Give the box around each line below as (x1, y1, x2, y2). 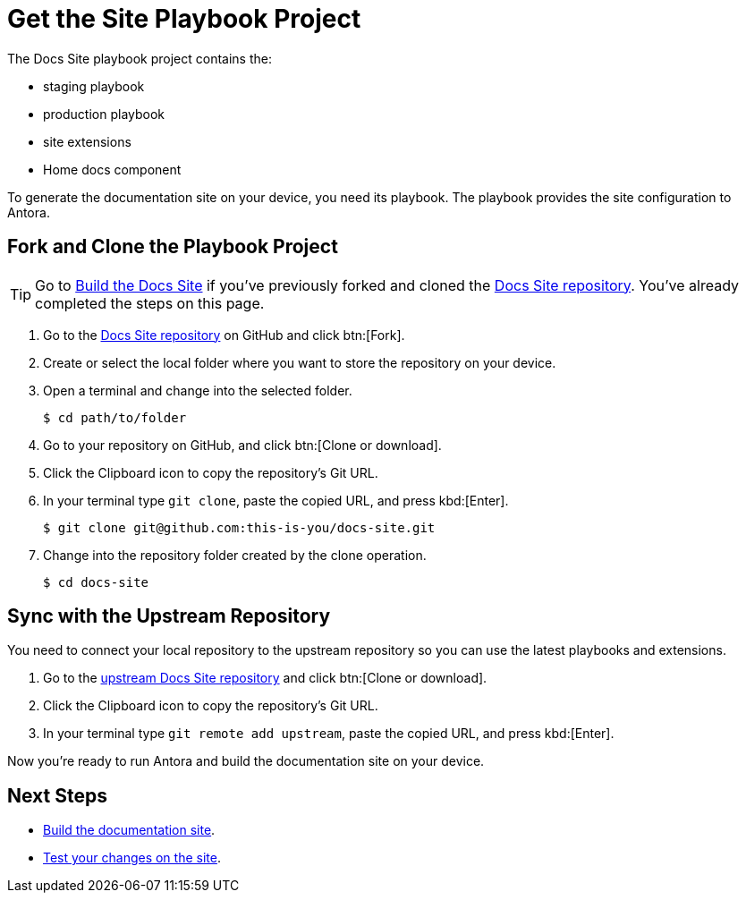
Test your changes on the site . (43, 850, 221, 866)
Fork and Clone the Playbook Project (7, 235, 338, 259)
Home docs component (43, 161, 182, 177)
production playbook (43, 106, 165, 122)
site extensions (43, 133, 131, 149)
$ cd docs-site (43, 574, 149, 590)
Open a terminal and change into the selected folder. (43, 382, 352, 398)
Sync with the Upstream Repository (7, 605, 331, 628)
